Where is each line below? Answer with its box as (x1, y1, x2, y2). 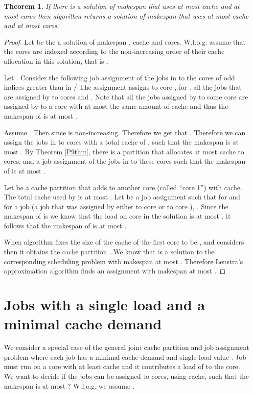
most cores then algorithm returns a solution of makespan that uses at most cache (4, 10, 249, 21)
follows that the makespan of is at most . (4, 220, 127, 230)
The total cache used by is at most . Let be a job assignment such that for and (4, 192, 240, 202)
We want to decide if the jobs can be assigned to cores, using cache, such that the (4, 370, 249, 381)
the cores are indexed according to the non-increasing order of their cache (4, 46, 225, 56)
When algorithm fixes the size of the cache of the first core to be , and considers (4, 237, 244, 247)
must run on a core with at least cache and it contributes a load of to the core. (4, 361, 240, 371)
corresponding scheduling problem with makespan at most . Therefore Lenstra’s (4, 256, 243, 266)
